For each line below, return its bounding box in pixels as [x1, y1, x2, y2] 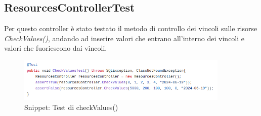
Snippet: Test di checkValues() [24, 101, 118, 112]
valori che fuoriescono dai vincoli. [4, 43, 107, 53]
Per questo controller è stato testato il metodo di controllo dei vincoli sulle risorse [4, 23, 257, 34]
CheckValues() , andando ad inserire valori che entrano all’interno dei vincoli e [4, 33, 245, 43]
